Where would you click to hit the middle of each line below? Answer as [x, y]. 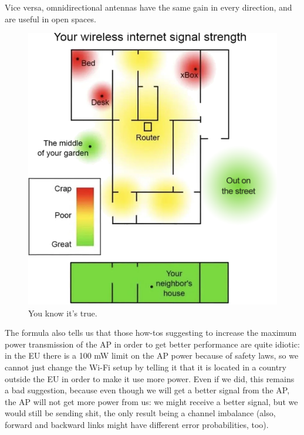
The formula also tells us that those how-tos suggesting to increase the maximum [151, 333]
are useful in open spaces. [50, 18]
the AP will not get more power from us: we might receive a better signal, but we [151, 401]
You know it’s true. [63, 313]
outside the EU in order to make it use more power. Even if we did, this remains [150, 378]
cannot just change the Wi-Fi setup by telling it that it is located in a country [146, 367]
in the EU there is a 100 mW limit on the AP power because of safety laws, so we [152, 355]
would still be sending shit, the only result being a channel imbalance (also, [140, 413]
